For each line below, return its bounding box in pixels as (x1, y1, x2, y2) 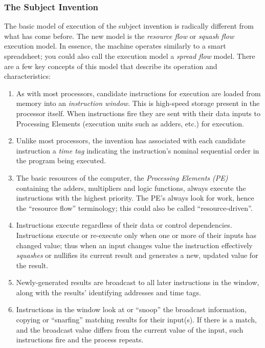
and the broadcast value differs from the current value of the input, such (16, 324, 244, 335)
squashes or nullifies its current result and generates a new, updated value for (16, 250, 258, 260)
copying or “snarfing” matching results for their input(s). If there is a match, (16, 314, 257, 325)
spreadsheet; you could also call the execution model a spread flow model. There (4, 51, 255, 61)
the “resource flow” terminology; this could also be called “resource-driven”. (16, 202, 253, 213)
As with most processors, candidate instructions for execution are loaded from (16, 88, 261, 98)
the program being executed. (16, 155, 106, 166)
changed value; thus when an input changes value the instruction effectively (16, 240, 253, 250)
